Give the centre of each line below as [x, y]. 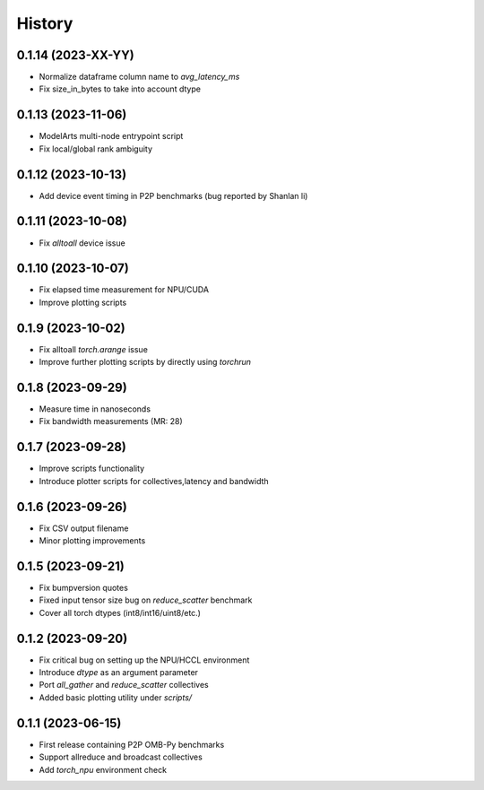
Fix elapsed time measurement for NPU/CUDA [124, 290]
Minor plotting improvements [92, 541]
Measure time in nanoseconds [95, 409]
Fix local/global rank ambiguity [95, 149]
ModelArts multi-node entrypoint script [111, 136]
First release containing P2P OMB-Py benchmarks [132, 744]
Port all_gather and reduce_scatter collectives [124, 685]
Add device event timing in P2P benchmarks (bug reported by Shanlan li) [173, 195]
